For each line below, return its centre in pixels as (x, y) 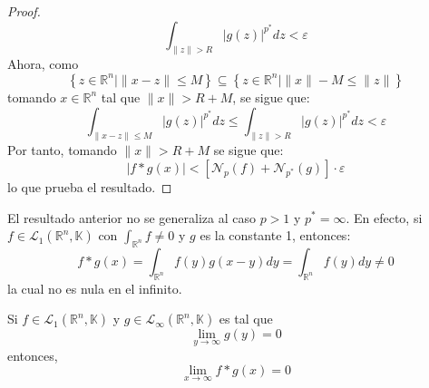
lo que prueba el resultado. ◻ (90, 186)
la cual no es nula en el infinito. (95, 288)
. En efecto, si (384, 217)
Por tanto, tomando (62, 150)
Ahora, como (43, 64)
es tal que (246, 319)
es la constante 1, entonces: (275, 235)
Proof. (24, 11)
